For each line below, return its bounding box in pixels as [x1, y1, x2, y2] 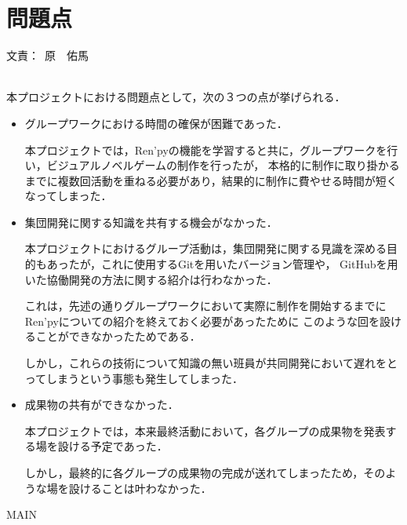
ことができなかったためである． [35, 328, 201, 345]
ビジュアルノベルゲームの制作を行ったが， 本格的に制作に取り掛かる [46, 157, 400, 173]
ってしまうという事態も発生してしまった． [24, 370, 244, 386]
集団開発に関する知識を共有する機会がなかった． [24, 213, 278, 230]
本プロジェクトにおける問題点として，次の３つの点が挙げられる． [6, 89, 346, 105]
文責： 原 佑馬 [6, 47, 89, 64]
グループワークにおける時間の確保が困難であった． [24, 115, 288, 131]
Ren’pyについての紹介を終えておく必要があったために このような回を [24, 312, 380, 329]
